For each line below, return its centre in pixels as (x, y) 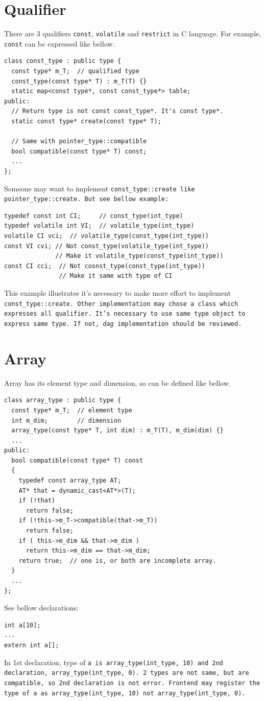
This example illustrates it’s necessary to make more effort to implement (117, 293)
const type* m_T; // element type (72, 410)
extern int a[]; (32, 645)
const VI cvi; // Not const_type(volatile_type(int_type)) (106, 246)
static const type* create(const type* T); (86, 121)
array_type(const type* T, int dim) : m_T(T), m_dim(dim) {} (117, 431)
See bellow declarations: (41, 608)
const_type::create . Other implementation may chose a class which (121, 304)
